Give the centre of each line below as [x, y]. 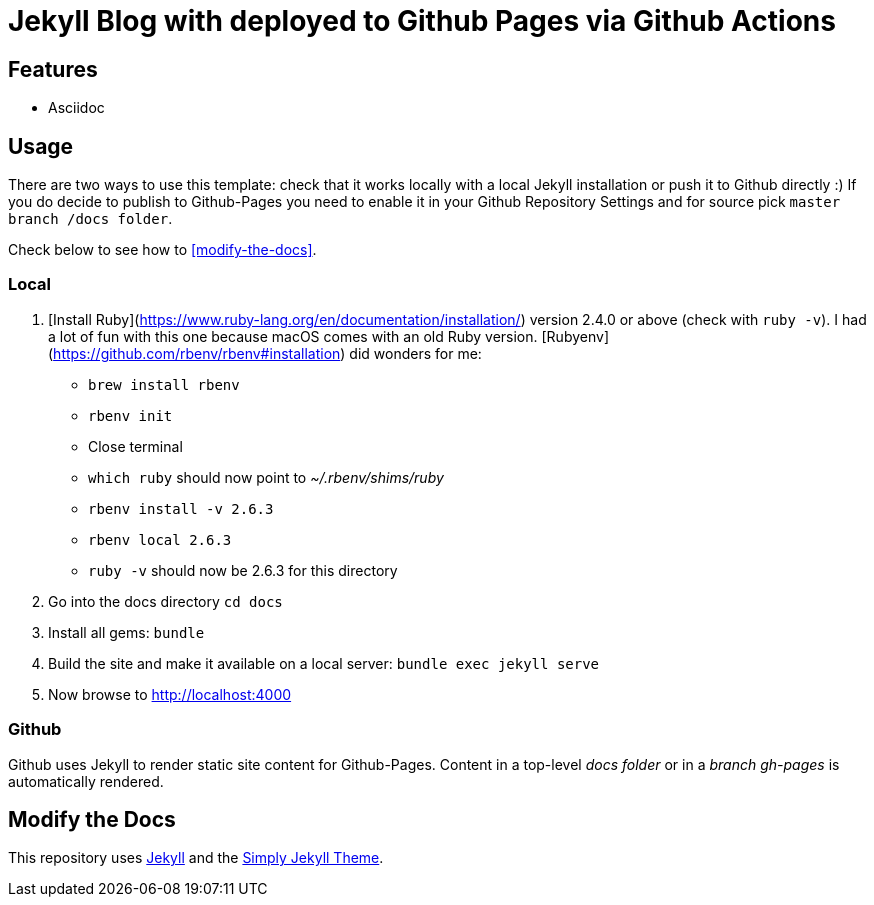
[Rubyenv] [575, 336]
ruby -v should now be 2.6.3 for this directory [243, 570]
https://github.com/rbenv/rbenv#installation [197, 353]
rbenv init [130, 415]
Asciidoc [76, 108]
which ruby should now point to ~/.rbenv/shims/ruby [266, 477]
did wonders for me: [415, 353]
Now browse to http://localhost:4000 [170, 694]
